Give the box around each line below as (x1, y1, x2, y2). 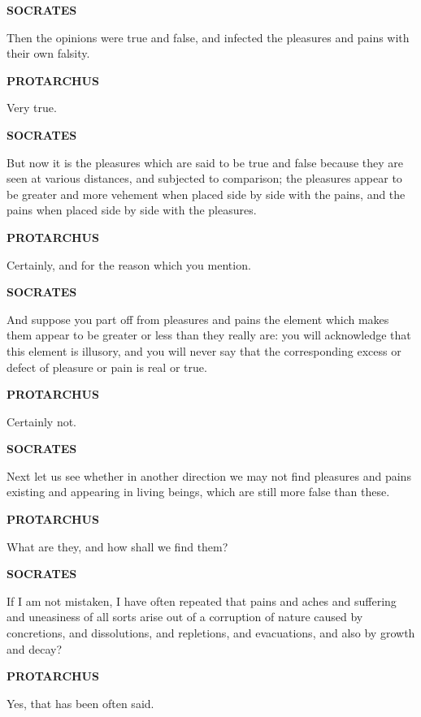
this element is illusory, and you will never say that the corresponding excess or (7, 342, 401, 359)
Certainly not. (7, 412, 77, 430)
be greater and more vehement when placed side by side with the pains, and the (7, 185, 406, 202)
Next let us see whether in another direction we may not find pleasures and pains (7, 467, 411, 484)
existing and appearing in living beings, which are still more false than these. (7, 483, 390, 500)
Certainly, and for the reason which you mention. (7, 256, 251, 273)
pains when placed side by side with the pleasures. (7, 201, 257, 218)
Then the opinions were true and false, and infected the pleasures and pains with (7, 28, 410, 45)
